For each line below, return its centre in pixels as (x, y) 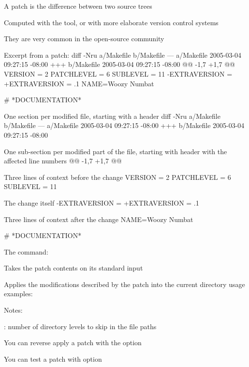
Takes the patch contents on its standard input (73, 268)
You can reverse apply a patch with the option (73, 343)
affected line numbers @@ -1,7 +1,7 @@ (63, 161)
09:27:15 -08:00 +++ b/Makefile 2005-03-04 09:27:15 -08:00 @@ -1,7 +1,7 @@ (119, 64)
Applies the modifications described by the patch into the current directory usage (124, 284)
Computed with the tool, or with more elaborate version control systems (111, 22)
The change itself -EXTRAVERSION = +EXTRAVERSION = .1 (102, 202)
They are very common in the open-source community (84, 39)
